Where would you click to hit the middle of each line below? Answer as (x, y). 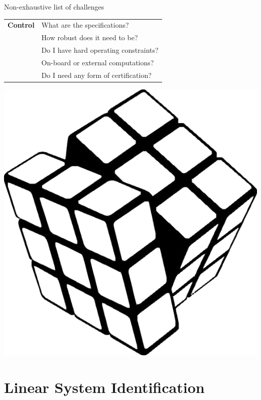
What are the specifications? (85, 25)
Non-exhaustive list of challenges (54, 7)
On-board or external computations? (98, 62)
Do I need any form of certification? (96, 75)
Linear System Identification (104, 387)
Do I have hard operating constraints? (100, 50)
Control (21, 25)
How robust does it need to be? (90, 37)
